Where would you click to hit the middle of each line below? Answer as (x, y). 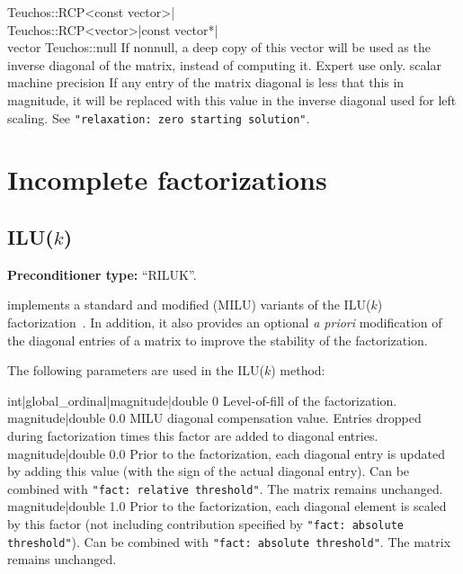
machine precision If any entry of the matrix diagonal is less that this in (206, 82)
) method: (298, 370)
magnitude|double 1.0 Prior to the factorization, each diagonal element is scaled (227, 506)
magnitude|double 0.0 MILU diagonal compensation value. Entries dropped (214, 418)
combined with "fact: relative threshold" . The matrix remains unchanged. (225, 488)
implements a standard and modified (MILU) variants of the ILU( (189, 305)
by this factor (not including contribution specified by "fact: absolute (205, 523)
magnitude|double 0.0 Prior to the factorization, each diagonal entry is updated (227, 453)
